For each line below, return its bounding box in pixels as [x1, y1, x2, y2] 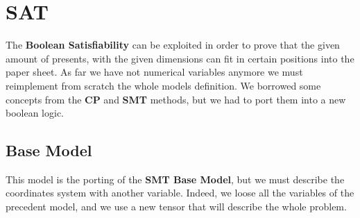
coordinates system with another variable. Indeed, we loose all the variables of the [6, 185, 354, 200]
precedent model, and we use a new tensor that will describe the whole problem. [6, 199, 347, 214]
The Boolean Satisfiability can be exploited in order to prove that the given [6, 37, 340, 52]
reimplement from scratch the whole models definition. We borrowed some [6, 78, 321, 92]
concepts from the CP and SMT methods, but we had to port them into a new [6, 92, 346, 106]
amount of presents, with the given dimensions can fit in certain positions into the [6, 51, 354, 65]
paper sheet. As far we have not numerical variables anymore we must [6, 65, 303, 79]
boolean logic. [6, 106, 65, 120]
